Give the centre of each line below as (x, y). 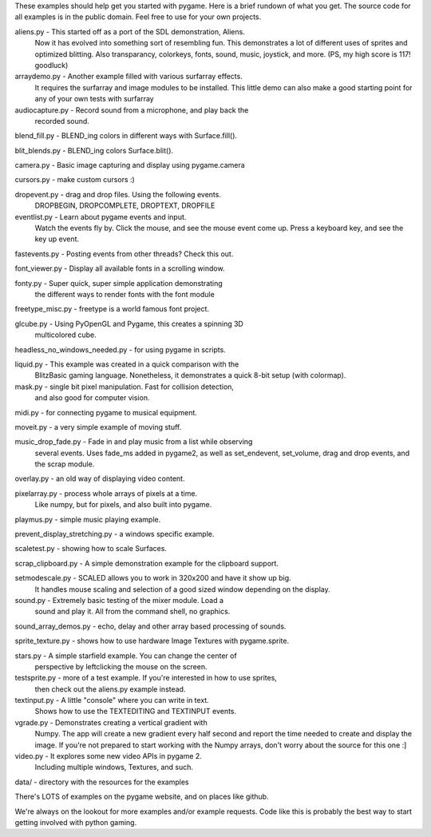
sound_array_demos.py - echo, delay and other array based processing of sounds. (150, 626)
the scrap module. (65, 464)
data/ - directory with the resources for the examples (102, 782)
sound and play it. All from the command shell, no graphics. (132, 612)
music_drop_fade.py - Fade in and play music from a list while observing (134, 442)
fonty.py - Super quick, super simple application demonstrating (119, 283)
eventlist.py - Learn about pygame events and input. (101, 216)
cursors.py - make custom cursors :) (75, 180)
